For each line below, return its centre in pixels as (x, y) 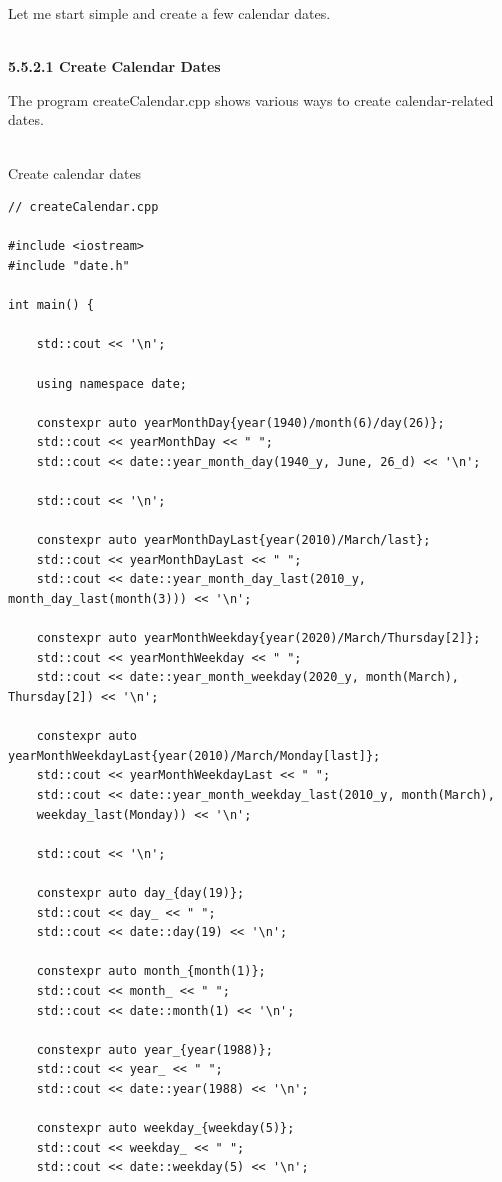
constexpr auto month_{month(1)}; (151, 971)
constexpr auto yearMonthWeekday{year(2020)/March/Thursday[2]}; (258, 638)
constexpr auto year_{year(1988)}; (154, 1049)
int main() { (51, 305)
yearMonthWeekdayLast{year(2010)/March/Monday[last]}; (194, 755)
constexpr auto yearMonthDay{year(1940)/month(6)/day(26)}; (240, 422)
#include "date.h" (69, 265)
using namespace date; (111, 383)
